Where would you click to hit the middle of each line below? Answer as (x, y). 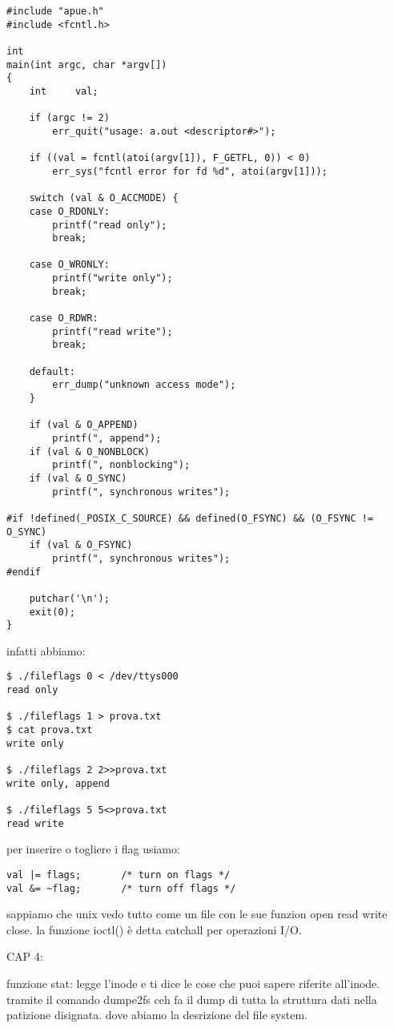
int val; (64, 91)
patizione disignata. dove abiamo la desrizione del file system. (157, 1015)
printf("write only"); (113, 278)
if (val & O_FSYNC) (81, 545)
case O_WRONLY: (69, 265)
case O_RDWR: (64, 318)
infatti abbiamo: (46, 650)
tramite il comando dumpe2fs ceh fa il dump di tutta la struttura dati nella (192, 999)
